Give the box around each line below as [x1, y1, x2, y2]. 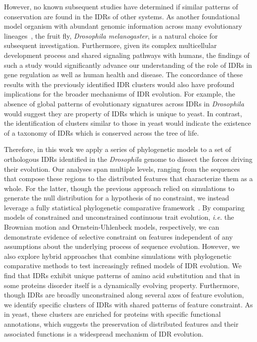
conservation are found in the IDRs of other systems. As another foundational [4, 11, 240, 21]
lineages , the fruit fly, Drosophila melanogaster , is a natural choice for [4, 30, 218, 41]
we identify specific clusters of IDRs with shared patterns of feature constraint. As [4, 299, 253, 309]
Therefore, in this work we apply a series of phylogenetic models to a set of [4, 144, 231, 154]
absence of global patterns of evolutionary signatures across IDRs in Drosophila [4, 98, 244, 108]
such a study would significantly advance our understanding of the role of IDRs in [4, 59, 252, 70]
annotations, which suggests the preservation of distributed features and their [4, 319, 239, 329]
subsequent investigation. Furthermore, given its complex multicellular [4, 40, 217, 50]
